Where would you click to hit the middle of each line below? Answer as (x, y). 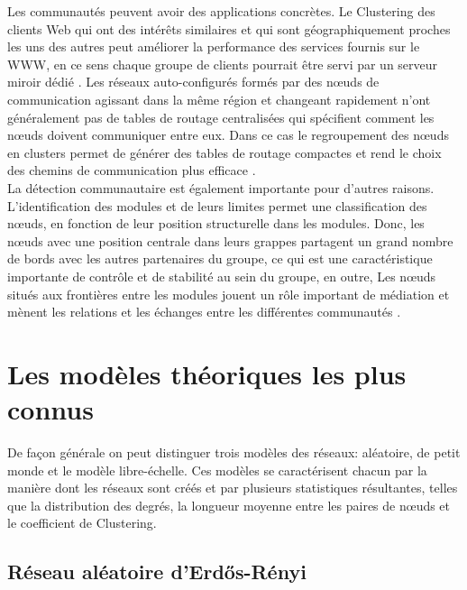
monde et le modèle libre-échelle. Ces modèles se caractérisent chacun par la (217, 470)
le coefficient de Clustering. (82, 523)
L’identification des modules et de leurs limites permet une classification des (217, 205)
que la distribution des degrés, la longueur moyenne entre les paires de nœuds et (229, 505)
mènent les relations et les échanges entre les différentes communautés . (204, 312)
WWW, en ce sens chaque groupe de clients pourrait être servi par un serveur (223, 64)
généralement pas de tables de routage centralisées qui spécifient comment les (221, 117)
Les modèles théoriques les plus (207, 373)
